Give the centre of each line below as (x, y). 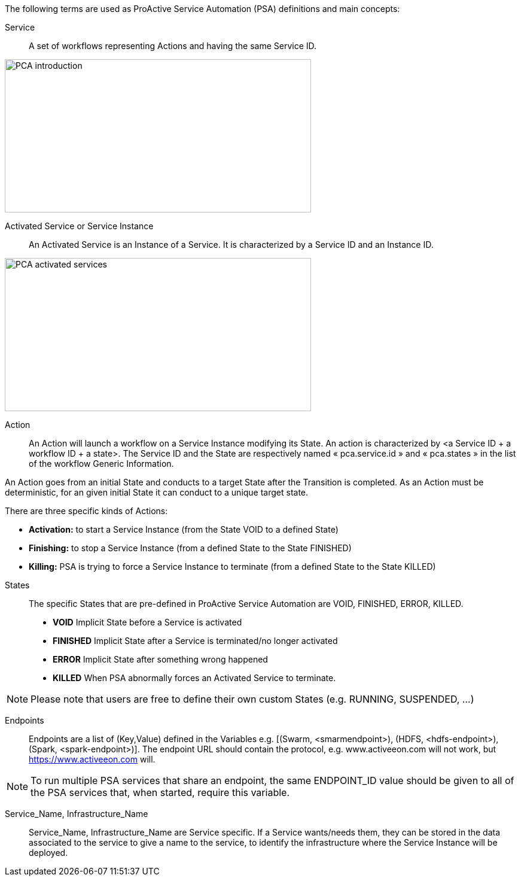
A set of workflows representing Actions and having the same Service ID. (173, 46)
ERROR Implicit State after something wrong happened (160, 659)
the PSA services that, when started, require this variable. (160, 792)
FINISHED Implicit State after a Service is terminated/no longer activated (195, 641)
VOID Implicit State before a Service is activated (147, 622)
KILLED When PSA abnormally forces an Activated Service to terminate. (194, 678)
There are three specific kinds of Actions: (86, 511)
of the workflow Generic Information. (101, 464)
